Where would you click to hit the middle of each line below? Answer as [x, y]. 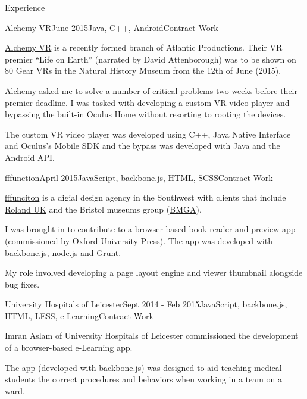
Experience [25, 7]
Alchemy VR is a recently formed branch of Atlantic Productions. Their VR [144, 47]
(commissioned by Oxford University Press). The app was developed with [139, 240]
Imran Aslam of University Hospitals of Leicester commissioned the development [152, 336]
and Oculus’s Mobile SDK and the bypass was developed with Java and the [142, 146]
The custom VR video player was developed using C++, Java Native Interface [148, 134]
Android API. [30, 157]
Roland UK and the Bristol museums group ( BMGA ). [103, 209]
